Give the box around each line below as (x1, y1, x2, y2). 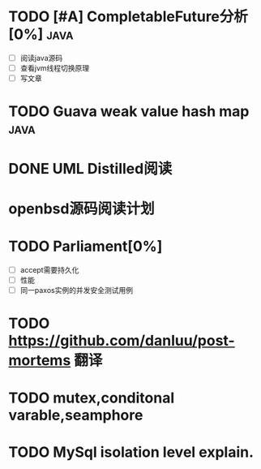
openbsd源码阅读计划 (8, 200, 155, 217)
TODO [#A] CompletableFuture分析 (8, 7, 249, 26)
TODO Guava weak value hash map (8, 102, 250, 121)
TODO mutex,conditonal (8, 389, 175, 407)
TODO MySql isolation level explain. (8, 443, 254, 462)
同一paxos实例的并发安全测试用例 (19, 285, 134, 295)
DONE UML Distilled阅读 (8, 159, 173, 178)
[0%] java (8, 25, 74, 44)
